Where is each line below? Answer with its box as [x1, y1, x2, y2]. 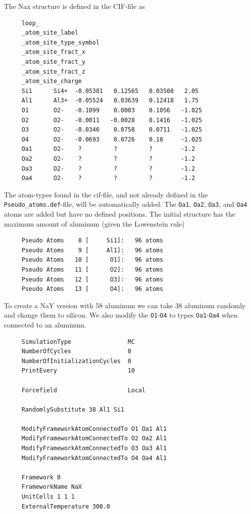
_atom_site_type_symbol [21, 39, 100, 46]
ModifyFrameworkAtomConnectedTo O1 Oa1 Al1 [21, 425, 167, 432]
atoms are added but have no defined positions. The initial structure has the [4, 208, 235, 219]
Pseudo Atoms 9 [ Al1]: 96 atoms [21, 246, 164, 254]
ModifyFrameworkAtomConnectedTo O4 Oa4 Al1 [21, 454, 167, 462]
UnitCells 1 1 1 [21, 493, 75, 501]
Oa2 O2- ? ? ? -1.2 [21, 155, 195, 162]
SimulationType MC [21, 338, 135, 345]
